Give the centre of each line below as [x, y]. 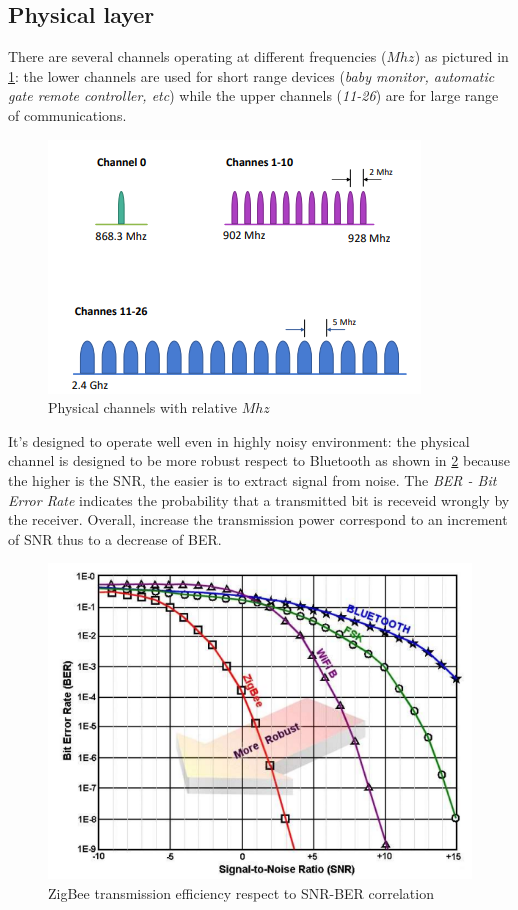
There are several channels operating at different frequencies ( [197, 56]
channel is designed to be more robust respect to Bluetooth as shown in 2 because [259, 460]
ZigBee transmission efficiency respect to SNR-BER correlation [241, 893]
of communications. [67, 114]
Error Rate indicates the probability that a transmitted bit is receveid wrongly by [259, 499]
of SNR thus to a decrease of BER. [115, 538]
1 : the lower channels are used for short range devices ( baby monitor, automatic [251, 75]
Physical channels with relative [142, 407]
